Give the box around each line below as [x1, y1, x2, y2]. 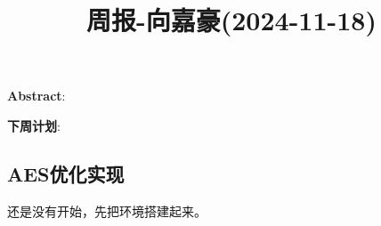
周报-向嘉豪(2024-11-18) [85, 2, 377, 38]
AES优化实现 [7, 159, 125, 187]
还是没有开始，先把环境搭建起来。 [7, 201, 207, 220]
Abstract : [7, 86, 66, 105]
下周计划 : [7, 116, 61, 134]
